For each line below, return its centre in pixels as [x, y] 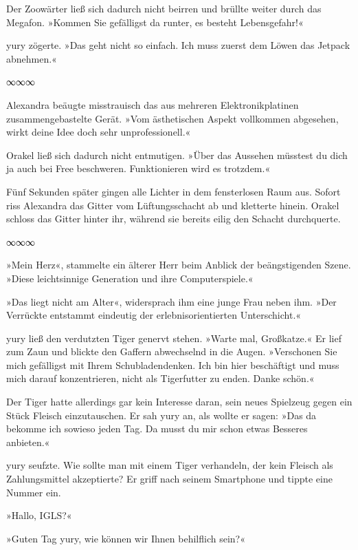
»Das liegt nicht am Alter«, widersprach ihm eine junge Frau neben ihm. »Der [171, 301]
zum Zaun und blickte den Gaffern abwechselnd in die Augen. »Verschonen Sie [172, 351]
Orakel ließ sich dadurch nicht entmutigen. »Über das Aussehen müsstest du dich [177, 155]
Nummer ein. [34, 492]
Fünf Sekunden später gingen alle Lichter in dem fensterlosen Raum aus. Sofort [174, 191]
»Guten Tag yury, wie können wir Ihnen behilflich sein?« [126, 538]
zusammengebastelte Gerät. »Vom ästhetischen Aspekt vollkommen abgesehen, [172, 118]
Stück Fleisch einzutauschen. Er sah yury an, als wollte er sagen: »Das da [161, 415]
